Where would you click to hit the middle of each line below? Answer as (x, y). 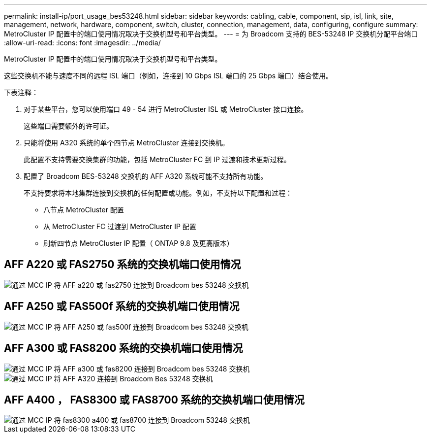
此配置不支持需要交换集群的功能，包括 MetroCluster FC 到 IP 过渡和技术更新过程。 (157, 159)
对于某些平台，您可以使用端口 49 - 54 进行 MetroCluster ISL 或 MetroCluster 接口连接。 (166, 109)
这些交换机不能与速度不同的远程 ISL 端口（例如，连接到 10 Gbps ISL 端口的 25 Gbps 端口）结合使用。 (169, 76)
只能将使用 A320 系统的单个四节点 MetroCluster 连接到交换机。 (126, 143)
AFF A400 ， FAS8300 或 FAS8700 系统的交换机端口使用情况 (154, 400)
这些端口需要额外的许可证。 (68, 126)
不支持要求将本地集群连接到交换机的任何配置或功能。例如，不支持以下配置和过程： (158, 193)
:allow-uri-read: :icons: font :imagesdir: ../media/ (82, 43)
